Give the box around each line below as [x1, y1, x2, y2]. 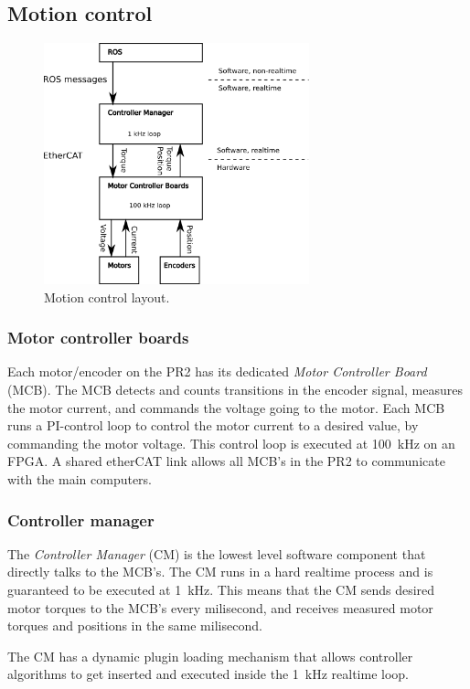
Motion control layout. [44, 287, 170, 306]
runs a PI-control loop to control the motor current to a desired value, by [7, 416, 419, 435]
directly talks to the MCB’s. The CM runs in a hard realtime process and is [7, 562, 433, 581]
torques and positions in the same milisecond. [7, 616, 262, 635]
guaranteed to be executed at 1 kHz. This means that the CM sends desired [7, 579, 435, 599]
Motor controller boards [7, 326, 189, 349]
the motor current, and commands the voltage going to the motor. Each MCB [7, 397, 445, 417]
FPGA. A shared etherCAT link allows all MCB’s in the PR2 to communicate [7, 451, 445, 471]
